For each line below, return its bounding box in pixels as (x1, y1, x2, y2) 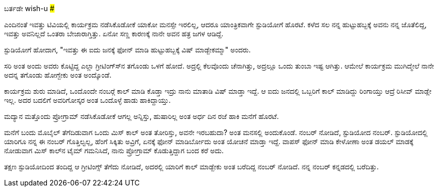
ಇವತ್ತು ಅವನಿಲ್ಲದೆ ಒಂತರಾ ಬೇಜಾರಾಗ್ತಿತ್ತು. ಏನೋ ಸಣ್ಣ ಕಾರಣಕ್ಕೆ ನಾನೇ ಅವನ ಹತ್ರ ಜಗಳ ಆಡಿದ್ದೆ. (4, 29, 224, 38)
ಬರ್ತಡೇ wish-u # (4, 4, 54, 13)
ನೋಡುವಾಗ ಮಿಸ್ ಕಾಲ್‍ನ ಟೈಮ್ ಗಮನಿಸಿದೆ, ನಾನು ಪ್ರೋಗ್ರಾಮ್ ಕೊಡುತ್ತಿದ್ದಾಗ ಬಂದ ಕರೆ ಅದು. (4, 146, 224, 155)
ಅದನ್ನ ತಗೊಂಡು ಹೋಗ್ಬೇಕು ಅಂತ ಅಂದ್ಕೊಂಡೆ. (4, 71, 112, 79)
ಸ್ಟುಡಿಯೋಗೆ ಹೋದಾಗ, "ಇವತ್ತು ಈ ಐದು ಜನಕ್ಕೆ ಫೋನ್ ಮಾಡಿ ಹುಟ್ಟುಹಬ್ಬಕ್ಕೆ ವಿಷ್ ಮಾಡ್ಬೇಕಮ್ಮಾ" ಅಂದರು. (4, 45, 251, 54)
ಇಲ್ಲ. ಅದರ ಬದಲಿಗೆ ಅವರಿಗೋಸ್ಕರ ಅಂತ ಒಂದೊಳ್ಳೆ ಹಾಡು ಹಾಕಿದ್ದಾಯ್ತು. (4, 96, 171, 104)
